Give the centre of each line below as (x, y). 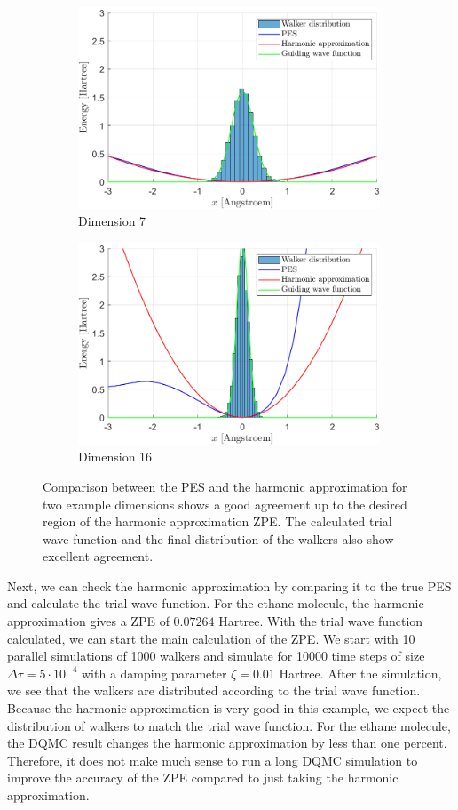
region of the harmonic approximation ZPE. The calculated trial (217, 521)
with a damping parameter (154, 673)
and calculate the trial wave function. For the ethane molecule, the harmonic (216, 603)
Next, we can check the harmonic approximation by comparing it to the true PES (229, 585)
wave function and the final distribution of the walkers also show (218, 538)
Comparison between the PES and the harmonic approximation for (225, 486)
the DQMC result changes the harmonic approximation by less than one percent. (227, 743)
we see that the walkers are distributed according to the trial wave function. (214, 690)
